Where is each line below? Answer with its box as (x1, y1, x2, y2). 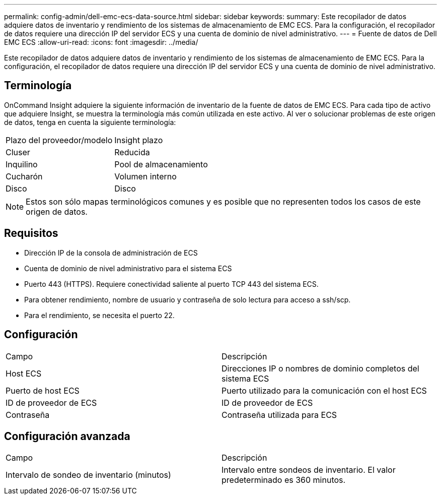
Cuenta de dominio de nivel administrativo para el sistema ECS (24, 264, 232, 273)
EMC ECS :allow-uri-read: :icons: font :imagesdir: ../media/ (4, 38, 198, 46)
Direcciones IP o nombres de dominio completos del (222, 363, 419, 373)
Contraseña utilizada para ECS (222, 409, 337, 420)
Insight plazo (114, 135, 163, 145)
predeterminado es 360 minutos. (222, 475, 346, 485)
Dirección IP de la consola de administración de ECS (24, 248, 198, 257)
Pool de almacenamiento (114, 159, 208, 169)
